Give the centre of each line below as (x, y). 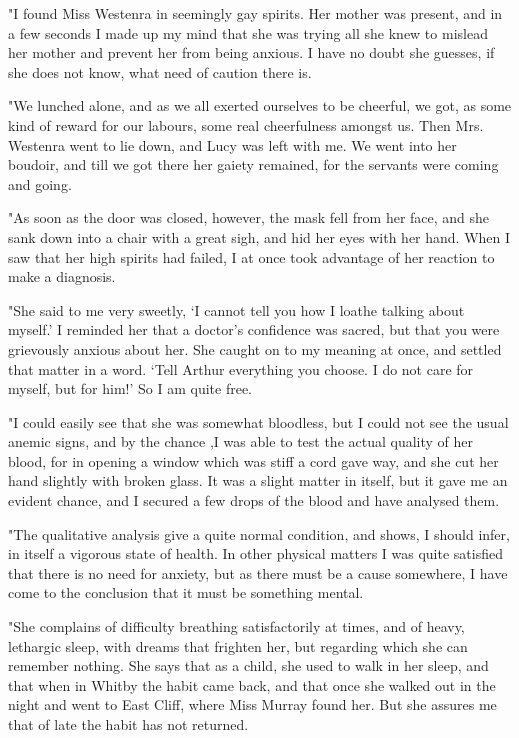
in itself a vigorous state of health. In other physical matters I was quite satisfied (255, 553)
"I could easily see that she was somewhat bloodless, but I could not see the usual (258, 421)
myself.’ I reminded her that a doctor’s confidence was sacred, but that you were (254, 329)
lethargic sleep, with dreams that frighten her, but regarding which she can (238, 645)
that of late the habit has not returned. (128, 724)
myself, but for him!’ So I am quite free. (130, 388)
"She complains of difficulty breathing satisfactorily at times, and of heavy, (236, 626)
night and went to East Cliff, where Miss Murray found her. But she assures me (252, 704)
